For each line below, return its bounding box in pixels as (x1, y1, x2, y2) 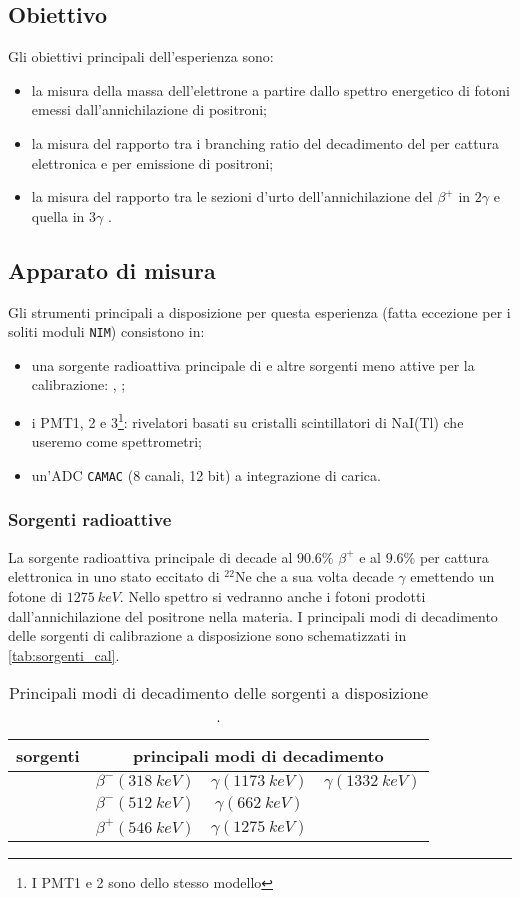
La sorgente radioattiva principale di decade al (8, 546, 293, 567)
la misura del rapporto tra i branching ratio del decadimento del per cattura (31, 132, 499, 153)
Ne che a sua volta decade (234, 566, 394, 587)
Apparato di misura (8, 254, 216, 285)
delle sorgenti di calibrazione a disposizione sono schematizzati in (8, 625, 407, 646)
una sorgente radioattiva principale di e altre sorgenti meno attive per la (31, 354, 475, 375)
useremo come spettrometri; (31, 431, 202, 452)
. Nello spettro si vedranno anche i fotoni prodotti (119, 585, 426, 606)
